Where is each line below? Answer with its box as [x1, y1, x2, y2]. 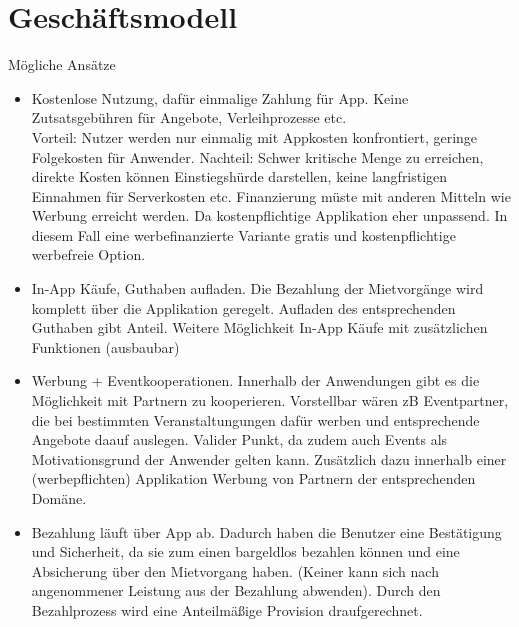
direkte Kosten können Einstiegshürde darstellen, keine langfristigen [31, 166, 448, 187]
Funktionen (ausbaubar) [31, 336, 180, 357]
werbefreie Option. [31, 244, 146, 265]
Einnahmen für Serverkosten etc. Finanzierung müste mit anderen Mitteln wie [31, 185, 511, 206]
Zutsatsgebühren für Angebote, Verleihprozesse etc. [31, 107, 347, 128]
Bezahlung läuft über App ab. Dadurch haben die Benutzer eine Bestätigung [31, 521, 502, 542]
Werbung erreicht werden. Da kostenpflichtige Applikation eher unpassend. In [31, 205, 508, 226]
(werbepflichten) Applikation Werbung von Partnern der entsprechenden [31, 468, 476, 489]
